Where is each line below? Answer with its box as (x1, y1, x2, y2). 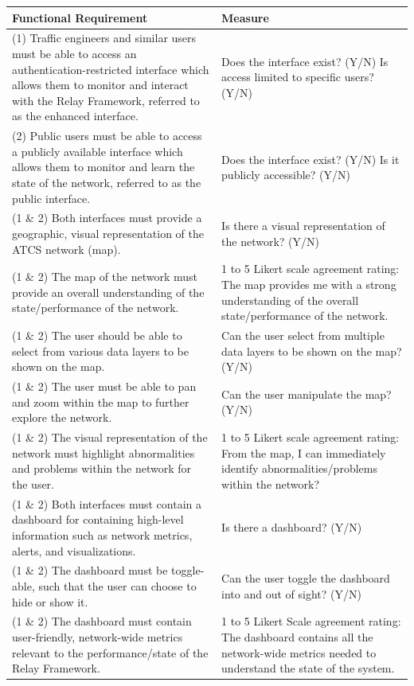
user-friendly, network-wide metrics (12, 628, 183, 645)
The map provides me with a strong (221, 276, 396, 292)
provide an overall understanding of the (12, 283, 205, 300)
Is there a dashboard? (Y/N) (221, 519, 362, 536)
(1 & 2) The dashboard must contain (12, 613, 192, 629)
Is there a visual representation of (221, 217, 385, 234)
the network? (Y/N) (221, 232, 319, 249)
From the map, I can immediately (221, 444, 386, 461)
